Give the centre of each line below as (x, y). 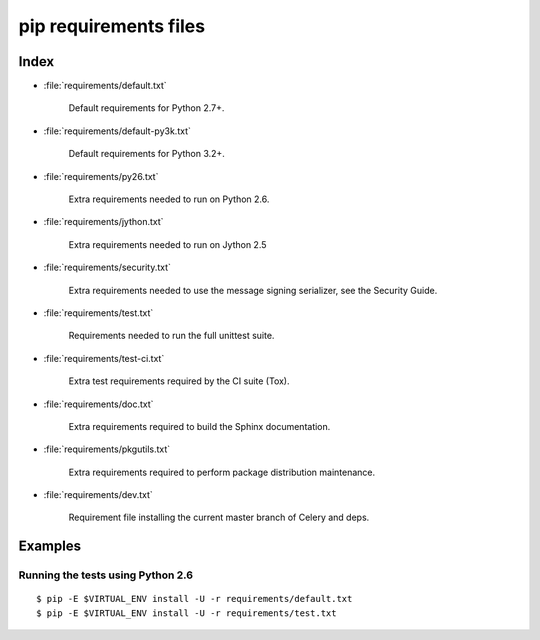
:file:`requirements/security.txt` (107, 267)
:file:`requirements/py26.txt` (101, 176)
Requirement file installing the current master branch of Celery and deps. (219, 517)
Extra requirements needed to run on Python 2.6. (169, 199)
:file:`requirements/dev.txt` (98, 495)
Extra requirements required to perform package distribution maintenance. (222, 472)
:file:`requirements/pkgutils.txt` (107, 449)
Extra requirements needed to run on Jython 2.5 (167, 244)
